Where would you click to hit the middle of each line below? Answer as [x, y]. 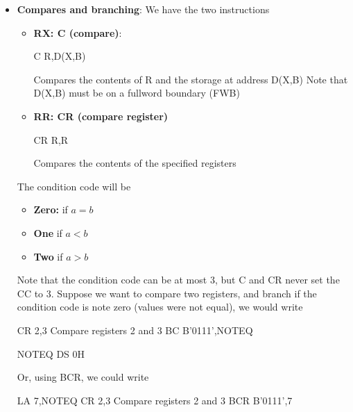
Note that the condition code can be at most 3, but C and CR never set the [178, 280]
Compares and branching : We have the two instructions [143, 9]
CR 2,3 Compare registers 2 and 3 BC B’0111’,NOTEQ [135, 330]
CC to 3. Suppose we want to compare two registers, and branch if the [167, 293]
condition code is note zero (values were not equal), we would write [160, 307]
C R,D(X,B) [60, 56]
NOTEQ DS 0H [51, 353]
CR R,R [51, 139]
